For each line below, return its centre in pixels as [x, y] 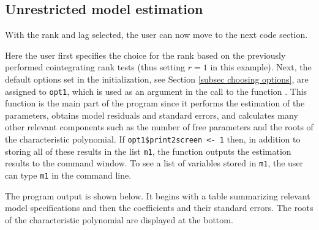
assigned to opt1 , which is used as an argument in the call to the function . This [156, 91]
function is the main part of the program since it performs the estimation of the [155, 103]
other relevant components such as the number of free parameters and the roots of [159, 127]
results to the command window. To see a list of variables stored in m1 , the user [154, 163]
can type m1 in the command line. [68, 175]
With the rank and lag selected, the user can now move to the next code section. [156, 35]
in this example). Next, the [261, 67]
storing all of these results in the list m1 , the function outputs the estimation [148, 151]
